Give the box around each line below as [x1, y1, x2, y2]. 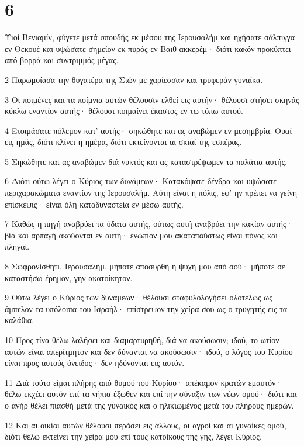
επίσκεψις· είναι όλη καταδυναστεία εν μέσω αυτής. [5, 198, 184, 210]
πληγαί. [5, 240, 30, 253]
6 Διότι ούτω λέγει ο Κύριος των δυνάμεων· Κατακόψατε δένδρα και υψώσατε [5, 175, 277, 187]
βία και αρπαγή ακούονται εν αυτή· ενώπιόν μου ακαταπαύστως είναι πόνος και [5, 229, 278, 241]
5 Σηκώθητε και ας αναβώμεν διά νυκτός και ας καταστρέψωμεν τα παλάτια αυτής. [5, 155, 287, 167]
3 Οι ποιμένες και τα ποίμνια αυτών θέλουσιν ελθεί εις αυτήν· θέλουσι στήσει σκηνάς [5, 93, 299, 105]
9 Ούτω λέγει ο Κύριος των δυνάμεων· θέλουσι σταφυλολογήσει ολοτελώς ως [5, 291, 272, 303]
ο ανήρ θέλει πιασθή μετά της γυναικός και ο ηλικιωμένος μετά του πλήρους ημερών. [5, 399, 294, 411]
